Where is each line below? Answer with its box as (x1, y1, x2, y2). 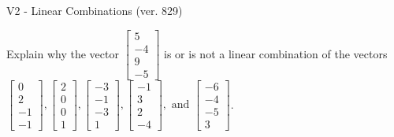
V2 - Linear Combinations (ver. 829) (6, 2, 183, 18)
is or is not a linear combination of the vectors (164, 45, 388, 61)
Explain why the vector (6, 45, 119, 61)
